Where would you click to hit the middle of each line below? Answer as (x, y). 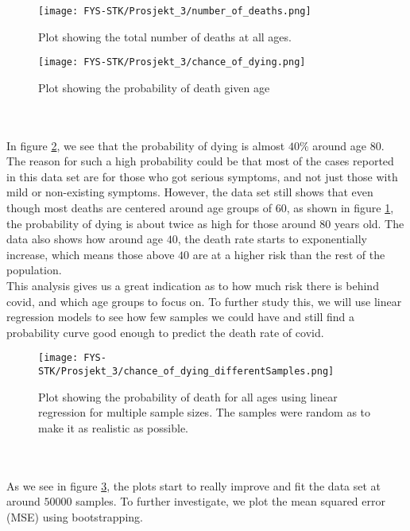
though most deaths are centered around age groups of (139, 208)
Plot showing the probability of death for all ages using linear (188, 396)
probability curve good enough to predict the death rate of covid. (165, 332)
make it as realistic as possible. (113, 427)
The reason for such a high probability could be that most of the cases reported (200, 161)
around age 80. (348, 145)
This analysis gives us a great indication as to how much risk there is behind (193, 286)
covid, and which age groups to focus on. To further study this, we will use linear (204, 301)
